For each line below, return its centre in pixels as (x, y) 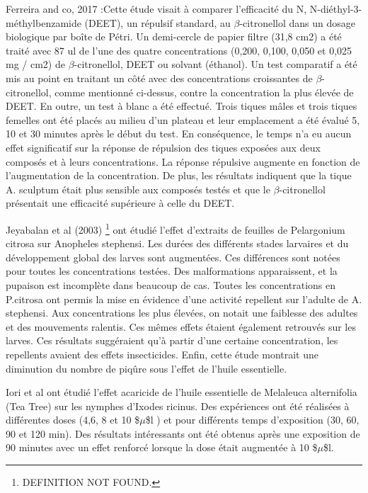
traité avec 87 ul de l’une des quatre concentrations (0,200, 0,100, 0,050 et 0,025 (179, 50)
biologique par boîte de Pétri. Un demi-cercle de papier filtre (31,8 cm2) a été (174, 36)
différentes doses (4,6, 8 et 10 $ (73, 420)
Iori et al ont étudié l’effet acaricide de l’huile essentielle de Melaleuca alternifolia (182, 392)
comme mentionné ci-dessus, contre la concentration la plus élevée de (204, 92)
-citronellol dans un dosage (297, 22)
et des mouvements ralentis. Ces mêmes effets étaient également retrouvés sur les (181, 326)
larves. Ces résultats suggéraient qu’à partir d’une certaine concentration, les (172, 340)
